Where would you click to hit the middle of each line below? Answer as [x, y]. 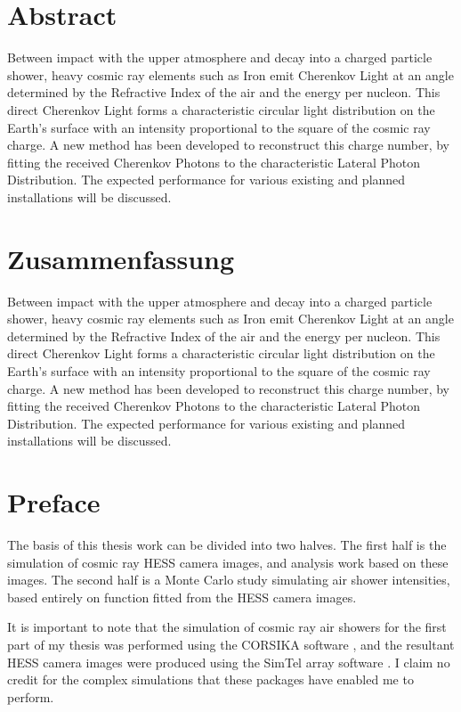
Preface [54, 502]
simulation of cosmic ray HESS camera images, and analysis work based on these [228, 562]
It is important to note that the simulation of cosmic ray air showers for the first [227, 627]
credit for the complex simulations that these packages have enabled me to [210, 679]
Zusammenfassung [121, 258]
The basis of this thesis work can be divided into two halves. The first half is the [227, 545]
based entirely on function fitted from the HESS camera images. [182, 597]
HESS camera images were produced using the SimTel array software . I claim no [229, 662]
